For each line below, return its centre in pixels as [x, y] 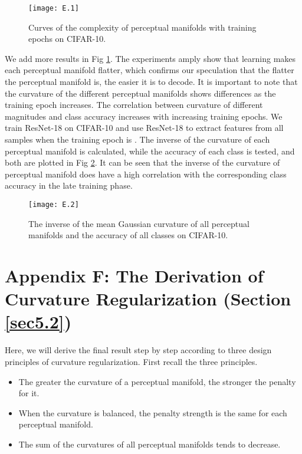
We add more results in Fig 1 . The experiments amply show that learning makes [150, 58]
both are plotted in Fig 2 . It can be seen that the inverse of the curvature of [142, 162]
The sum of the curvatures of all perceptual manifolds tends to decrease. [150, 444]
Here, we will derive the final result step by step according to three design [138, 350]
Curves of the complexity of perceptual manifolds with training [142, 27]
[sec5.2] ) [38, 322]
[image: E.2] [54, 204]
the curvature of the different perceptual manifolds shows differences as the [140, 93]
